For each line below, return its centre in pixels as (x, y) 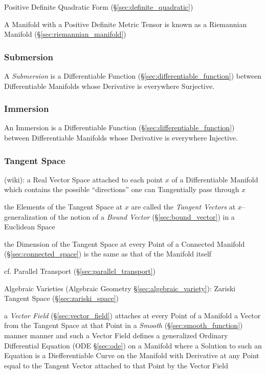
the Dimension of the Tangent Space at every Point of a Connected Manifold (125, 243)
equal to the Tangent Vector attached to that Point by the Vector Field (116, 365)
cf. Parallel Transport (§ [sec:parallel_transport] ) (80, 271)
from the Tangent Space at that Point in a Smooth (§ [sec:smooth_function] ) (124, 325)
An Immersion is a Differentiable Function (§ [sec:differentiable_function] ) (119, 127)
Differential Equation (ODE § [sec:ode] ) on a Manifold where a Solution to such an (133, 345)
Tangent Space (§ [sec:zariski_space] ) (62, 298)
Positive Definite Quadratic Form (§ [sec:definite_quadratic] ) (99, 7)
